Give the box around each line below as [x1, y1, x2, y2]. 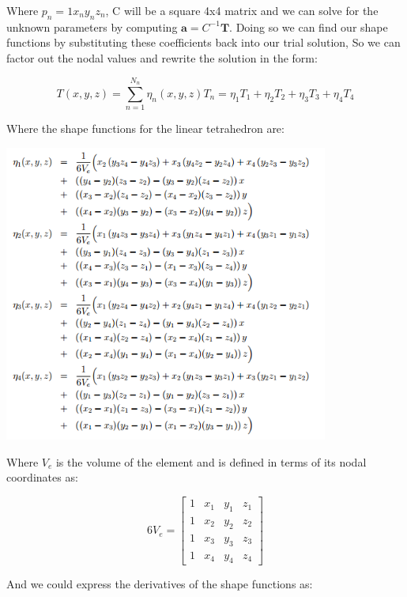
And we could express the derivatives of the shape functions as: [6, 576, 313, 592]
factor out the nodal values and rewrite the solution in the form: [6, 49, 318, 66]
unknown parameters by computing [6, 18, 178, 35]
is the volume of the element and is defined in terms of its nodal [55, 453, 367, 470]
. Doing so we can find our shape [229, 18, 388, 35]
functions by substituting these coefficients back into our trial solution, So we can [6, 34, 401, 51]
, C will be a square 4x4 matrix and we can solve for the [105, 2, 379, 18]
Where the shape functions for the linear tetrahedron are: [6, 120, 285, 137]
